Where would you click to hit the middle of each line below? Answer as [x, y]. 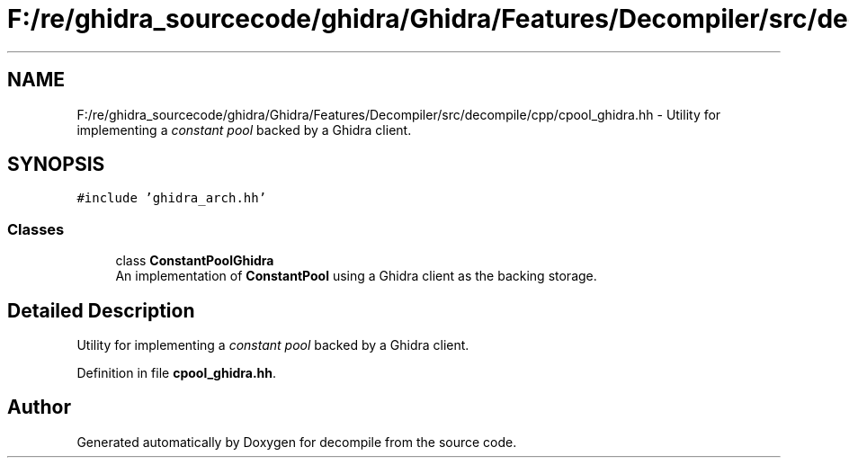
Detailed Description [101, 310]
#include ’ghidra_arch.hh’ [172, 198]
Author [39, 407]
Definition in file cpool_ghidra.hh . [177, 373]
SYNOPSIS [56, 165]
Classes [36, 229]
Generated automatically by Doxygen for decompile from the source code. [297, 442]
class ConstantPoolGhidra [195, 261]
